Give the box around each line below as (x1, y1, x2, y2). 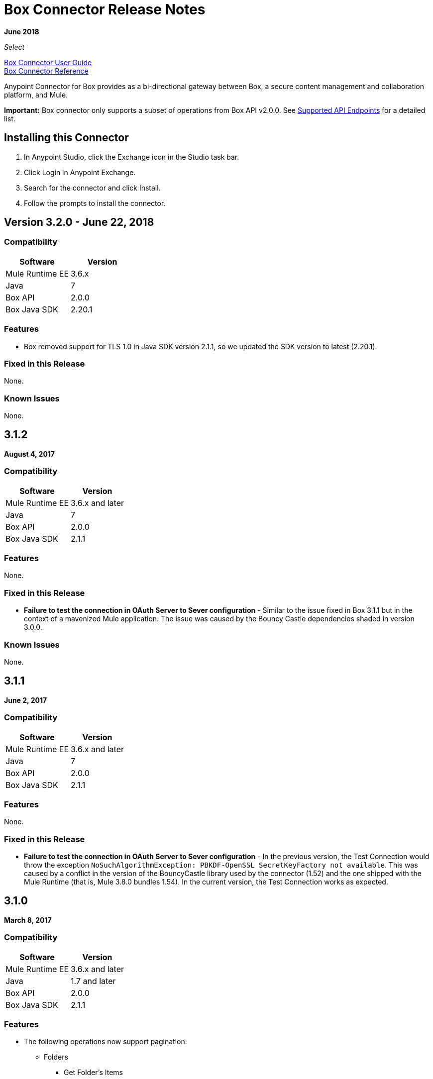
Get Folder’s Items (64, 1068, 123, 1077)
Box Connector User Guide (4, 58, 92, 67)
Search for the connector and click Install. (24, 183, 161, 192)
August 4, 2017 (4, 449, 55, 458)
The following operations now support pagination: (24, 1037, 187, 1046)
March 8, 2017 (4, 915, 52, 924)
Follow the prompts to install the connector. (24, 198, 166, 207)
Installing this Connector (4, 131, 129, 144)
